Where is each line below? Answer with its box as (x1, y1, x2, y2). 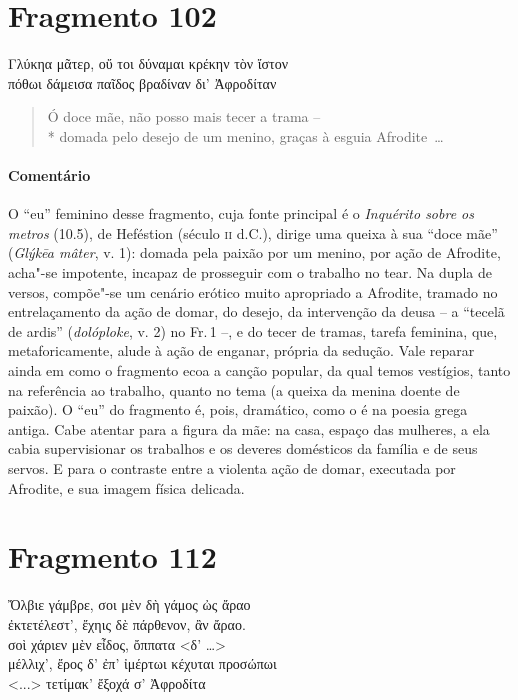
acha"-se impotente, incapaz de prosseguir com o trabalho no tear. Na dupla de (8, 262, 492, 283)
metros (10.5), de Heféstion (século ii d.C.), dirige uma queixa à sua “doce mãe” (8, 222, 498, 243)
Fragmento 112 (8, 536, 217, 577)
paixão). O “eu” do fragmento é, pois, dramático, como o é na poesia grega (8, 399, 468, 420)
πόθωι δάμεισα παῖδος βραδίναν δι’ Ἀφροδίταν (8, 72, 277, 93)
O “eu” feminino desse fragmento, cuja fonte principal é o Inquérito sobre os (8, 203, 474, 224)
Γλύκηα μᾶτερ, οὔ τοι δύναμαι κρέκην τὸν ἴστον (8, 53, 289, 74)
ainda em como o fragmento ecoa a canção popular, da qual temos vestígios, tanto (8, 360, 511, 381)
